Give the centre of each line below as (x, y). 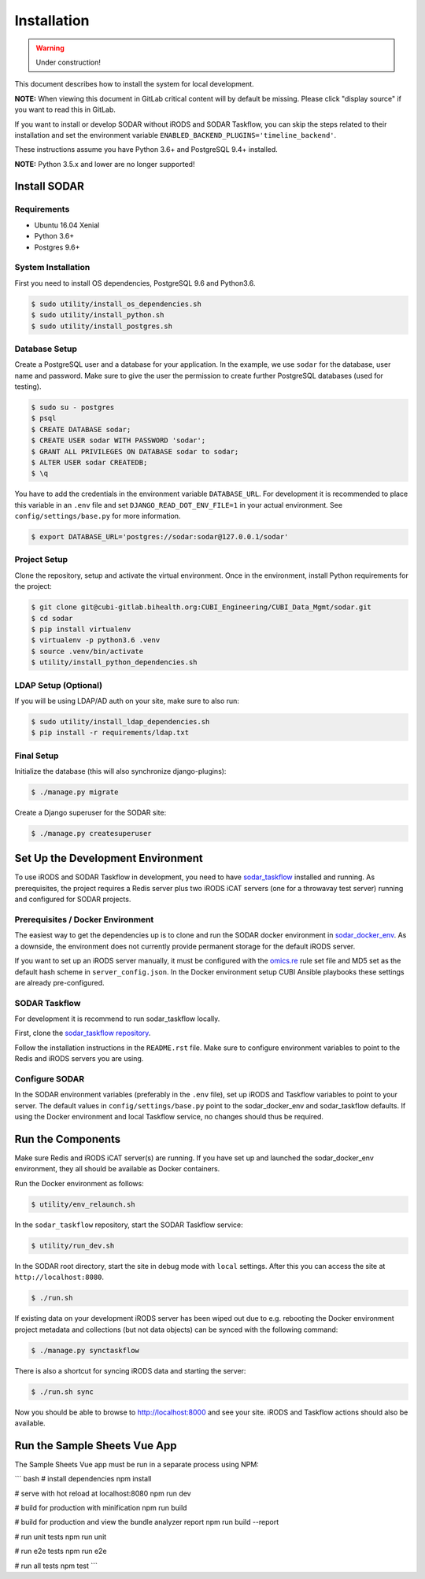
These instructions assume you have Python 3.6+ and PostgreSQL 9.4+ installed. (146, 150)
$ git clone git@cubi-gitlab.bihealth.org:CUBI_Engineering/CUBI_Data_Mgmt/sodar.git (201, 607)
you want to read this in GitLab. (65, 109)
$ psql (44, 418)
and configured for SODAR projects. (73, 899)
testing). (28, 386)
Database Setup (46, 349)
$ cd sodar (52, 618)
